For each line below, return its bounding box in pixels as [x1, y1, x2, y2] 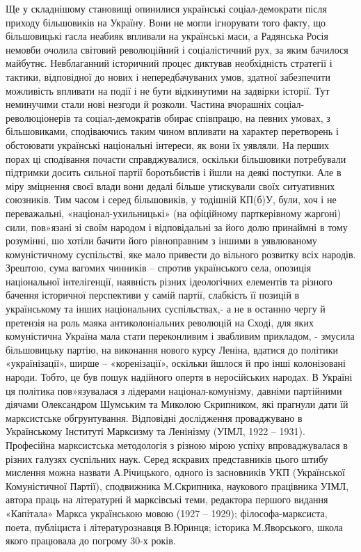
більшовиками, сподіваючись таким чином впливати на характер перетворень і [6, 124, 339, 139]
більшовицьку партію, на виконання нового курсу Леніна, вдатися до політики [6, 342, 338, 356]
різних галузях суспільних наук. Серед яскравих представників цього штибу [6, 451, 328, 466]
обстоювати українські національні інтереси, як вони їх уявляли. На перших [6, 137, 330, 152]
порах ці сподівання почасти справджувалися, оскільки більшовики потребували [6, 151, 346, 166]
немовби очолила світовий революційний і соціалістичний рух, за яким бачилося [6, 42, 348, 56]
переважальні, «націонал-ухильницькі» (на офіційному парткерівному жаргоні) [6, 205, 342, 220]
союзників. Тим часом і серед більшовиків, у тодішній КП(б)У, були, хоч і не [6, 192, 337, 207]
